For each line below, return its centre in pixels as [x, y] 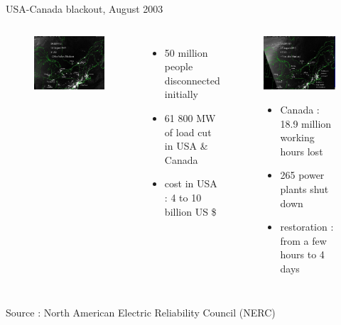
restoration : [307, 227]
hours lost [302, 151]
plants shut [304, 189]
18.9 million [306, 123]
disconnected [192, 80]
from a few [303, 240]
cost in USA [191, 183]
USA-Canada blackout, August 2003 [85, 9]
